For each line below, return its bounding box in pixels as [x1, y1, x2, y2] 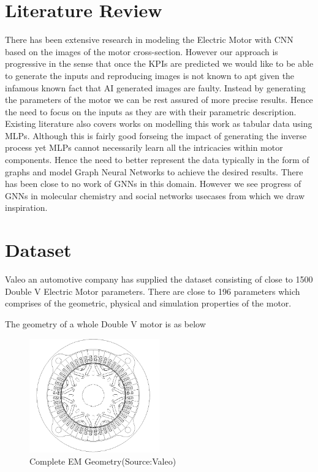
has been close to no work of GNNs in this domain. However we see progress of [5, 177, 301, 190]
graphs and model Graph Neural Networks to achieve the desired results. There [5, 165, 303, 178]
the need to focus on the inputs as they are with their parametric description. [5, 105, 297, 118]
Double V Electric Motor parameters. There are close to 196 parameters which [5, 284, 300, 297]
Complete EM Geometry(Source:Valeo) [29, 454, 176, 467]
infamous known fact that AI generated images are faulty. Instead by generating [5, 81, 306, 94]
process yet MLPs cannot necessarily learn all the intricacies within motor [5, 141, 283, 154]
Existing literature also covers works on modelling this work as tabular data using [5, 117, 312, 130]
